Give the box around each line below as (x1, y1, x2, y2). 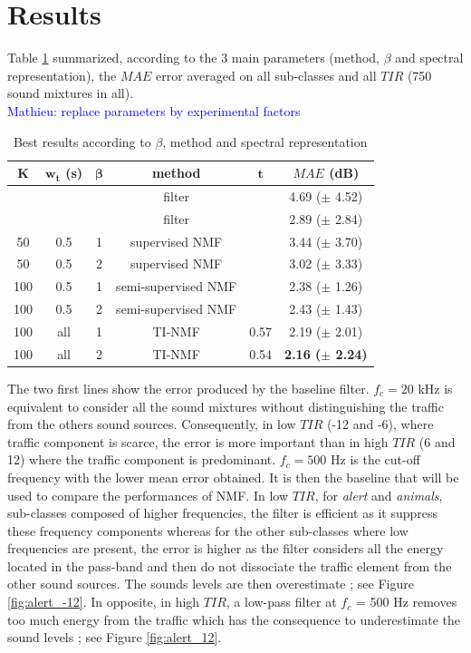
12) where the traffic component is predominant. (7, 450, 276, 469)
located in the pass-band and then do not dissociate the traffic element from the (7, 556, 452, 575)
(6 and (418, 432, 456, 451)
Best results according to (13, 132, 151, 151)
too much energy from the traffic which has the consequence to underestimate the (7, 609, 461, 629)
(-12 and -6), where (326, 414, 434, 434)
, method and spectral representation (162, 132, 368, 151)
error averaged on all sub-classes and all (156, 65, 377, 84)
